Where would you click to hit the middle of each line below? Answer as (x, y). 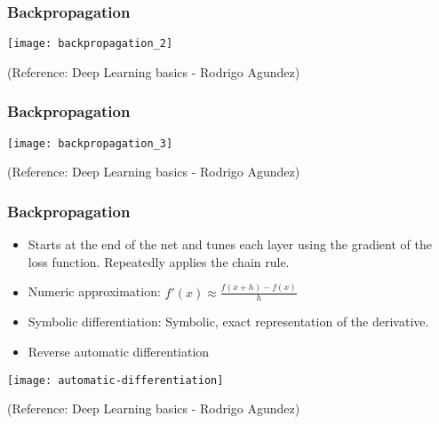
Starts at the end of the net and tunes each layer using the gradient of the (230, 244)
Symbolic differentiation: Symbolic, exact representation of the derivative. (228, 322)
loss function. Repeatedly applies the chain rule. (159, 261)
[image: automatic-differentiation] (116, 380)
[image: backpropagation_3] (90, 143)
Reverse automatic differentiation (119, 352)
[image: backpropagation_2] (90, 44)
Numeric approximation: (94, 291)
